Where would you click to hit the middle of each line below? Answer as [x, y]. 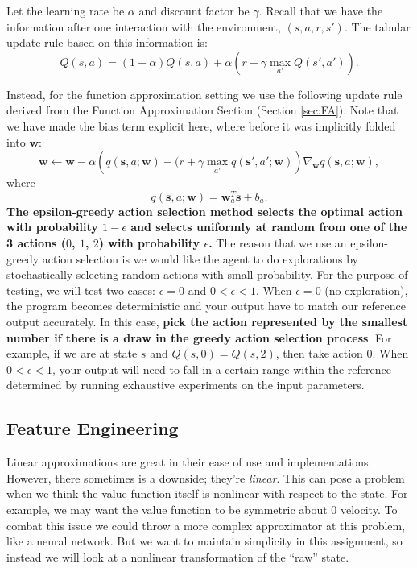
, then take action [319, 353]
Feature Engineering [93, 428]
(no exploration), [366, 290]
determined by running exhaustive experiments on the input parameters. [186, 385]
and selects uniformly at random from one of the [269, 227]
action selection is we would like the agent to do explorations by [200, 258]
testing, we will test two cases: [81, 290]
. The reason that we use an [278, 243]
